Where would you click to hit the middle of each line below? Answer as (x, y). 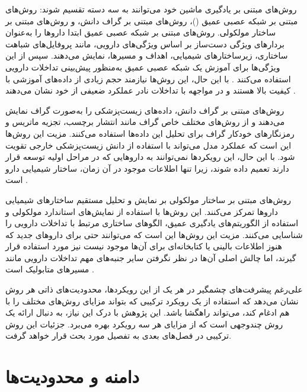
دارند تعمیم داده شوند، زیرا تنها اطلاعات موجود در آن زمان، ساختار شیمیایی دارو (147, 168)
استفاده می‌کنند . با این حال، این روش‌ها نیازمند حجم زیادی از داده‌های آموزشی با (148, 78)
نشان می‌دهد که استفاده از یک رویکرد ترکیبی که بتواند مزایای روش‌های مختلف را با (152, 301)
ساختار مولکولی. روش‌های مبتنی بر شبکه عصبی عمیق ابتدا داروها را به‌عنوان (141, 32)
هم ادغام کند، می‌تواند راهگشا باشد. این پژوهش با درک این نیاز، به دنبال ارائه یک (148, 312)
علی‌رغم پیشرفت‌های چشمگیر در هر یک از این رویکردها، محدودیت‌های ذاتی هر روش (154, 289)
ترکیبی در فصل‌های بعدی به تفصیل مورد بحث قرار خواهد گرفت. (119, 335)
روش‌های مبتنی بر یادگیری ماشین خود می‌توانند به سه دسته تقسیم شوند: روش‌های (151, 9)
